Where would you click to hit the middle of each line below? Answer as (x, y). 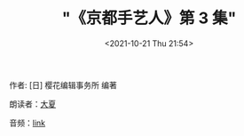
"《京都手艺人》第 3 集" (149, 18)
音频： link (28, 123)
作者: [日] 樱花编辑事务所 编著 (63, 84)
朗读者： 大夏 (32, 104)
